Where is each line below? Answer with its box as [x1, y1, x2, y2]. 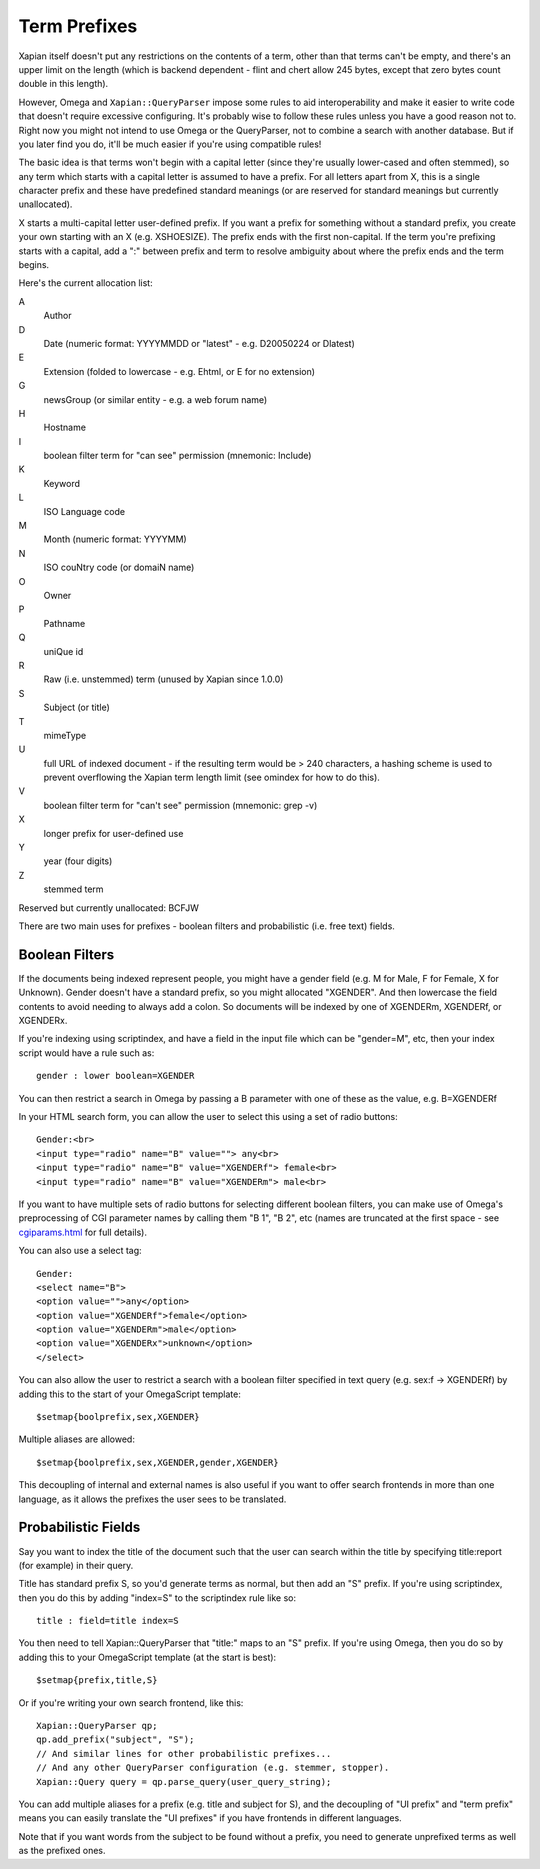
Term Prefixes [18, 15, 138, 37]
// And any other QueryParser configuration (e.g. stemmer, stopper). [36, 1762, 390, 1774]
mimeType [43, 729, 87, 741]
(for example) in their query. [18, 1559, 134, 1571]
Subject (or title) [43, 701, 110, 714]
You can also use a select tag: [18, 1245, 142, 1257]
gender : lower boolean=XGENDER [36, 1070, 195, 1082]
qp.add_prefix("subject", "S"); [36, 1734, 195, 1745]
